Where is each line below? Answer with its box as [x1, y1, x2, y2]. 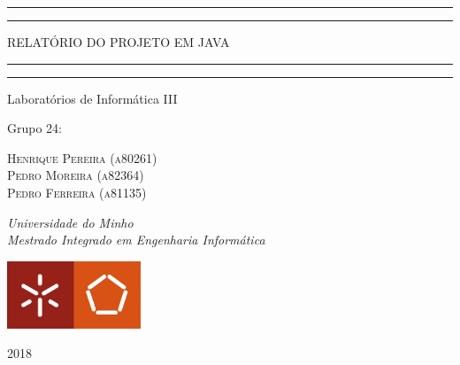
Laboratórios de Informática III [7, 89, 178, 107]
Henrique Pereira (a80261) [7, 148, 157, 167]
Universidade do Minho [7, 213, 134, 231]
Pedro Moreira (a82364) [7, 166, 144, 184]
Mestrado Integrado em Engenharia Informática [7, 230, 265, 249]
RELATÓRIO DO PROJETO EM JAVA [7, 33, 230, 50]
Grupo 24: [7, 119, 62, 137]
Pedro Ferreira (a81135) [7, 182, 147, 201]
